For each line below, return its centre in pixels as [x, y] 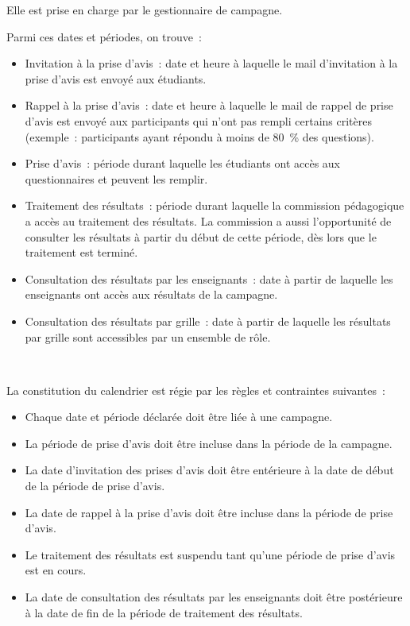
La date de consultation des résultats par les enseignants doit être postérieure [214, 597]
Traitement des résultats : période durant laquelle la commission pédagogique [215, 205]
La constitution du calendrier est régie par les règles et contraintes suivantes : [196, 390]
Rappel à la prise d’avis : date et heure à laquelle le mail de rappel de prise [209, 105]
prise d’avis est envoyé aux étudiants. [116, 78]
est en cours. [56, 570]
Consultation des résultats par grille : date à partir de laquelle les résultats [208, 321]
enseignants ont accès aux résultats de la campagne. [151, 294]
